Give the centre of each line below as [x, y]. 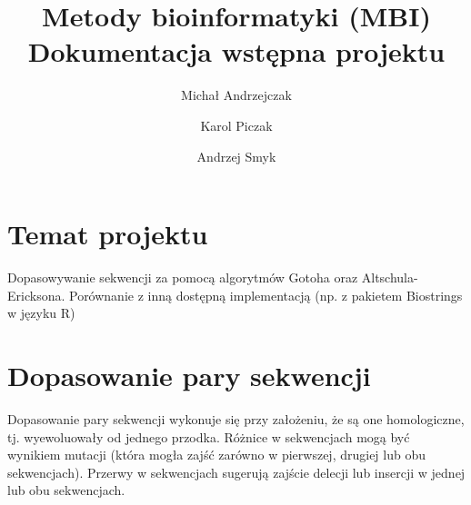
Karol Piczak [236, 125]
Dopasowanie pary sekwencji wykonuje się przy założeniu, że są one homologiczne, [236, 418]
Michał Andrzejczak [236, 95]
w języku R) [41, 313]
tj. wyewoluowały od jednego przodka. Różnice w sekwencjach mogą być [209, 436]
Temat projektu [108, 234]
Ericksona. [36, 295]
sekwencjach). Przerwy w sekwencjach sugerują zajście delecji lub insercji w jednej [236, 472]
